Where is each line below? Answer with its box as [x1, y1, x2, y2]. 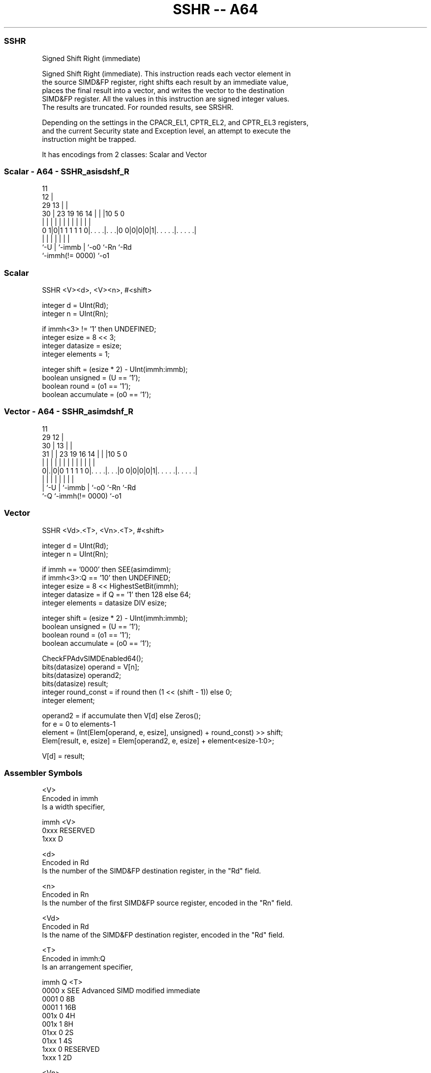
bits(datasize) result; [42, 679, 108, 688]
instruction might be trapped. [42, 134, 136, 143]
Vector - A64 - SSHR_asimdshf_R [4, 406, 134, 417]
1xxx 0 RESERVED [42, 1045, 100, 1054]
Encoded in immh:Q [42, 954, 106, 963]
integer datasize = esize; [42, 341, 122, 350]
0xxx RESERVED [42, 826, 95, 835]
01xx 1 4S [42, 1037, 72, 1045]
